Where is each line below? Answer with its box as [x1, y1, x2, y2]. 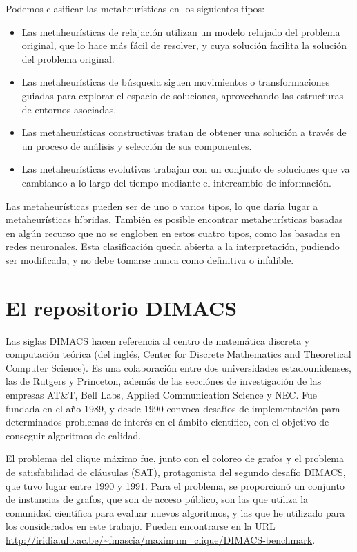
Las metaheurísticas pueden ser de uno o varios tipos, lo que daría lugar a [6, 198, 318, 213]
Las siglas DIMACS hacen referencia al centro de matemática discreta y [6, 333, 310, 348]
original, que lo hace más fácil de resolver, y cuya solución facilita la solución [21, 38, 347, 53]
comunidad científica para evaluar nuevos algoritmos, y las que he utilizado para [6, 505, 345, 520]
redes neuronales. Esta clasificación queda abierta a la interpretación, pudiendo [6, 239, 340, 254]
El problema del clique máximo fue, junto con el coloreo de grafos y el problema [6, 451, 345, 466]
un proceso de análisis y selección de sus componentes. [21, 138, 252, 153]
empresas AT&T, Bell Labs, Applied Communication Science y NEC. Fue [6, 388, 317, 401]
